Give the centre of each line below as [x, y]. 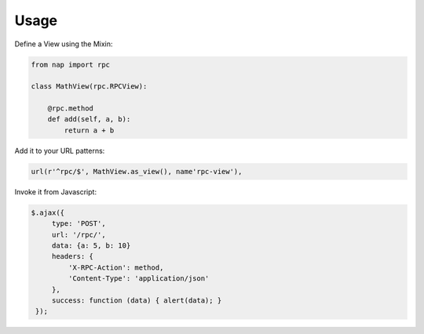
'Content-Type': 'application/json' [139, 279]
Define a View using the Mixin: [64, 44]
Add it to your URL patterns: [60, 151]
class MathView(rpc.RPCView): [89, 87]
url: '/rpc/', [79, 234]
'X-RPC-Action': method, [116, 267]
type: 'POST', [79, 224]
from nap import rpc [70, 64]
